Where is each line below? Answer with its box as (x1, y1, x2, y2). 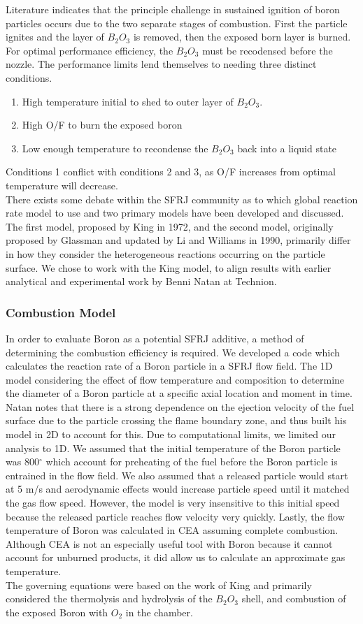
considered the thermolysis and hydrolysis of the (6, 591, 213, 606)
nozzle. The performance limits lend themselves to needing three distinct (6, 57, 317, 71)
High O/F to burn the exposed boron (22, 117, 183, 132)
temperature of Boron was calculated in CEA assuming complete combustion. (6, 523, 339, 537)
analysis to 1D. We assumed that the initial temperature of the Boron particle (6, 440, 341, 455)
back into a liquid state (237, 140, 337, 155)
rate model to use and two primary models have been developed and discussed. (6, 205, 344, 220)
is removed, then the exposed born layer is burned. (133, 29, 351, 44)
